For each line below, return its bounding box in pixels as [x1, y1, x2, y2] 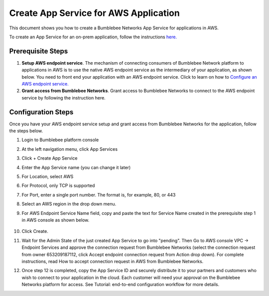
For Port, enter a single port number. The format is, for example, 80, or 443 [21, 192, 176, 197]
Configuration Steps [9, 107, 74, 116]
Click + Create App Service [21, 155, 78, 161]
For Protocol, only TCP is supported [21, 183, 95, 189]
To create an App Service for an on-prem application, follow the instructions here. [9, 34, 177, 40]
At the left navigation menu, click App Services [21, 146, 118, 152]
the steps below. [9, 128, 43, 134]
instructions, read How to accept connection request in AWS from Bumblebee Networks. [21, 258, 204, 264]
